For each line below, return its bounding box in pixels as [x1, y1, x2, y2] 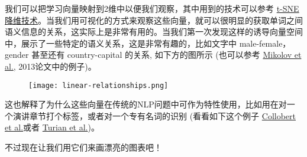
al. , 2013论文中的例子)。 [5, 60, 96, 72]
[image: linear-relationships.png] [28, 81, 169, 90]
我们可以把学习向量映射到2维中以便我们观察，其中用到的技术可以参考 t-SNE [5, 2, 299, 14]
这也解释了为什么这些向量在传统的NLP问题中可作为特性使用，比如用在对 [5, 98, 287, 110]
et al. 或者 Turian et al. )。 [5, 121, 99, 133]
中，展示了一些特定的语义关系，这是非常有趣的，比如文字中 [5, 37, 237, 49]
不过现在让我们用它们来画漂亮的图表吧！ [5, 141, 162, 153]
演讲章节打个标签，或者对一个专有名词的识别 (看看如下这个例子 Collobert [12, 109, 296, 122]
